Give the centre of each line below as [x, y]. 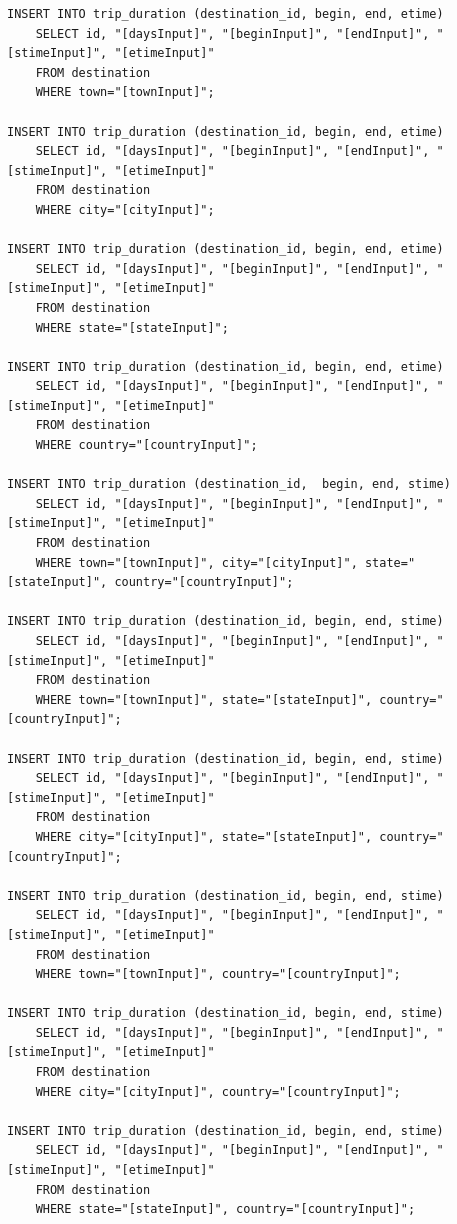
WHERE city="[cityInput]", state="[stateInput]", [204, 836]
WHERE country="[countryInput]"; [146, 445]
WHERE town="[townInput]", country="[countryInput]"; [218, 974]
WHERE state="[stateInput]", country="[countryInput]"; [225, 1209]
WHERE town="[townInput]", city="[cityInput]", [196, 562]
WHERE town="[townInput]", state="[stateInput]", [204, 699]
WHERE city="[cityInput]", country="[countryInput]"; [218, 1091]
